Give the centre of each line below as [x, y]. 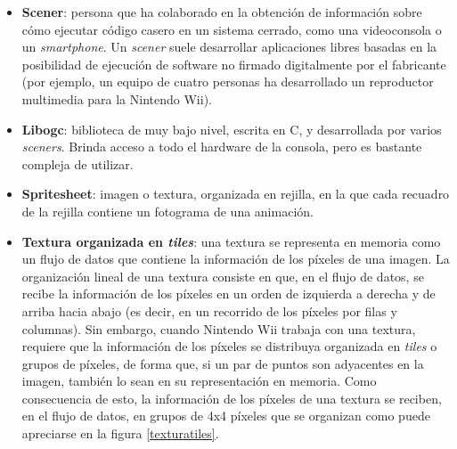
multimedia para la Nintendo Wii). [117, 98]
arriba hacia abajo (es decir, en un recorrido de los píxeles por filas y [209, 310]
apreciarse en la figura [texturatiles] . [120, 433]
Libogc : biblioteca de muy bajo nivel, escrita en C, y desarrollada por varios [232, 129]
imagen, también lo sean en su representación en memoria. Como [199, 381]
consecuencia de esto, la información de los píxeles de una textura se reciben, [232, 398]
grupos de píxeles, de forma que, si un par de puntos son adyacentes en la [223, 363]
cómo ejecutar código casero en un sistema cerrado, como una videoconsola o [232, 29]
